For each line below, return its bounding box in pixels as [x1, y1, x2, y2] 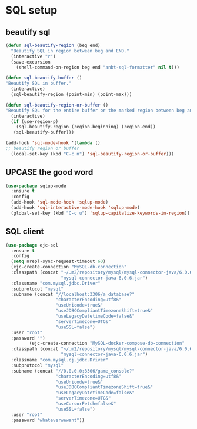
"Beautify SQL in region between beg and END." [11, 48, 130, 54]
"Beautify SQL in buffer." [5, 81, 72, 87]
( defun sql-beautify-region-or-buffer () [5, 102, 109, 108]
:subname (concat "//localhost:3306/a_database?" [11, 291, 135, 297]
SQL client [5, 227, 44, 237]
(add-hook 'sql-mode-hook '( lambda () [5, 140, 101, 146]
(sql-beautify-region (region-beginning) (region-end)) [16, 124, 156, 130]
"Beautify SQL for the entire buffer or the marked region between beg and [5, 107, 195, 114]
